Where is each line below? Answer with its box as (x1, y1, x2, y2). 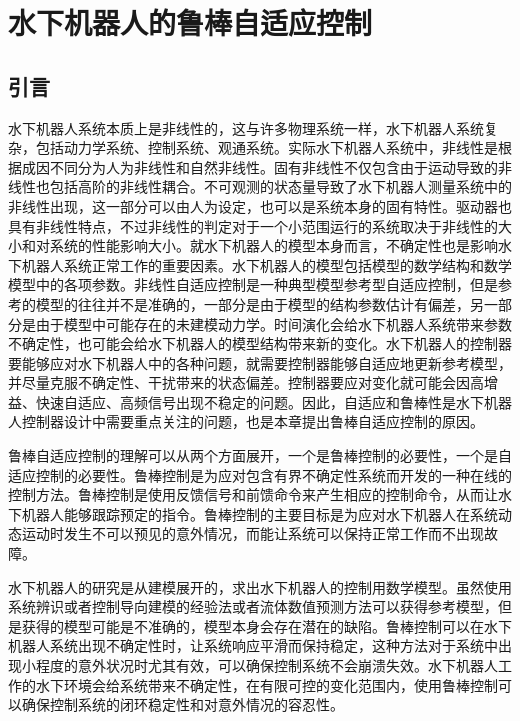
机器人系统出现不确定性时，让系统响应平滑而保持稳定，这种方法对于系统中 (8, 635, 498, 656)
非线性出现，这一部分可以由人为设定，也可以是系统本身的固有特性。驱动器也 (8, 195, 512, 216)
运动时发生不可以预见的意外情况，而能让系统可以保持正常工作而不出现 (21, 523, 484, 544)
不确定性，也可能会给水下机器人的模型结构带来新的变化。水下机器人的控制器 (8, 333, 512, 354)
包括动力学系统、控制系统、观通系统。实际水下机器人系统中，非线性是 (35, 137, 498, 158)
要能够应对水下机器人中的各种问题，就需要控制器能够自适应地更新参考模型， (8, 352, 512, 373)
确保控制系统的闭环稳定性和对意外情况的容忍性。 (21, 694, 344, 715)
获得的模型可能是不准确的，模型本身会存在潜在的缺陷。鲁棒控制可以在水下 (21, 615, 512, 636)
